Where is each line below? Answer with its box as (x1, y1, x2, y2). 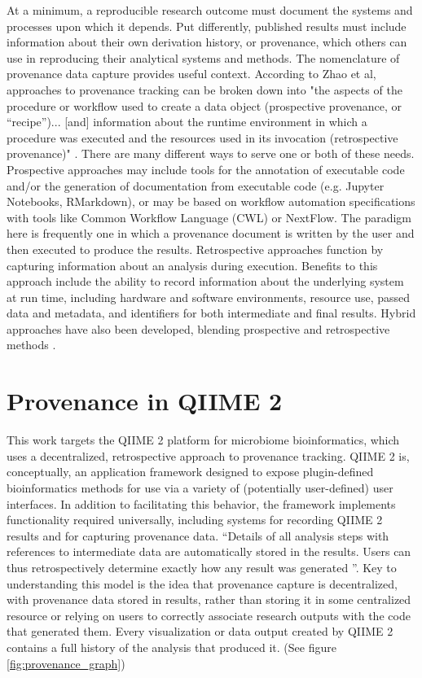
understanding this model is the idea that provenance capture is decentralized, (7, 575, 398, 592)
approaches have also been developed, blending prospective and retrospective (7, 320, 390, 337)
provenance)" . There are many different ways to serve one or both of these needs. (7, 145, 415, 162)
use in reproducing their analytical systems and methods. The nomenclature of (7, 49, 400, 66)
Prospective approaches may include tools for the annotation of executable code (7, 160, 405, 177)
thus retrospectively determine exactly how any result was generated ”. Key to (7, 558, 397, 575)
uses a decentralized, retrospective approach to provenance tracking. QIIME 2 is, (7, 447, 410, 464)
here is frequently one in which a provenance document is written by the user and (7, 225, 415, 242)
